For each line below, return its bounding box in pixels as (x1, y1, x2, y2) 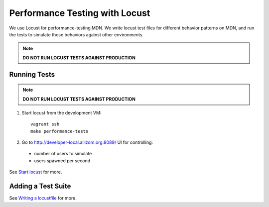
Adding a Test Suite (9, 182, 71, 191)
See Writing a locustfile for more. (9, 195, 77, 201)
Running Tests (9, 70, 55, 79)
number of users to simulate (34, 151, 92, 157)
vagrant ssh (30, 121, 60, 127)
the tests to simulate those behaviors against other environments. (9, 31, 144, 37)
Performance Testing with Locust (9, 7, 150, 18)
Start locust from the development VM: (21, 109, 102, 115)
